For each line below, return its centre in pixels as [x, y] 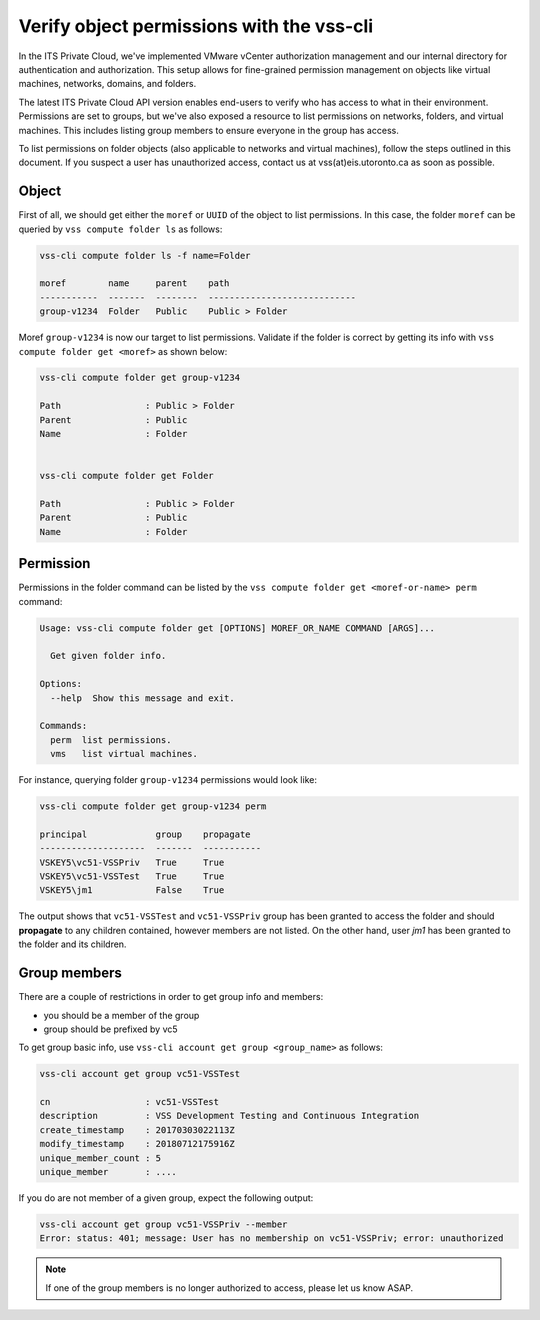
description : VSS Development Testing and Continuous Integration [229, 1116]
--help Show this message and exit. [142, 698]
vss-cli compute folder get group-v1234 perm [153, 806]
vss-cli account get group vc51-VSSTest [139, 1074]
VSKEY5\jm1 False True [132, 890]
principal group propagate [145, 834]
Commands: [63, 726]
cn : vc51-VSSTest [129, 1102]
